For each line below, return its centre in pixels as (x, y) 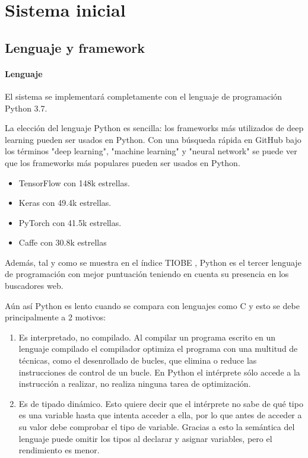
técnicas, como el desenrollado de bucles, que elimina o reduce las (138, 360)
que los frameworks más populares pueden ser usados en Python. (123, 162)
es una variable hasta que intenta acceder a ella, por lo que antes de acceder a (160, 415)
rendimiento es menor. (59, 450)
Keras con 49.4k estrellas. (65, 203)
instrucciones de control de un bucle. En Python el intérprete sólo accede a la (159, 372)
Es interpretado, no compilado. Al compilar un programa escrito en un (147, 337)
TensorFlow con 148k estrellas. (74, 182)
